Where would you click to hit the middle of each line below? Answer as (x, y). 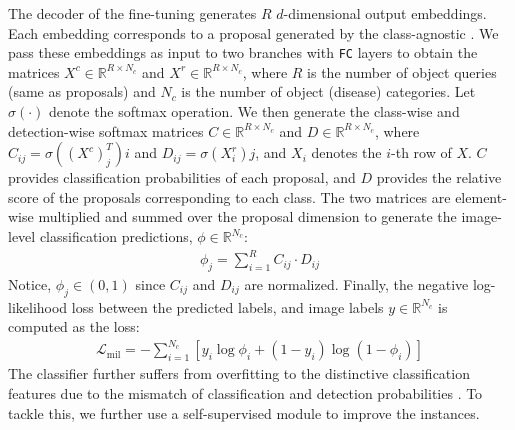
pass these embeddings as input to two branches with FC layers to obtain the (243, 52)
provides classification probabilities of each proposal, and (182, 177)
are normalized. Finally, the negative (356, 283)
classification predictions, (116, 236)
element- (481, 196)
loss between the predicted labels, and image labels (227, 306)
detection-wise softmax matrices (106, 130)
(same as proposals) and (82, 91)
